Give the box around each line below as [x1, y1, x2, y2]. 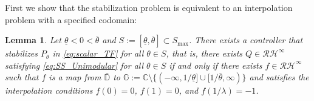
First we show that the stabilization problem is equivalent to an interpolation [5, 1, 293, 13]
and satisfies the [249, 71, 309, 83]
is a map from [49, 71, 101, 83]
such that [5, 71, 39, 83]
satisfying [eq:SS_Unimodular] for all [5, 58, 144, 71]
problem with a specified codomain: [5, 13, 137, 26]
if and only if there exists [169, 58, 262, 71]
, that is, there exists [166, 47, 243, 60]
